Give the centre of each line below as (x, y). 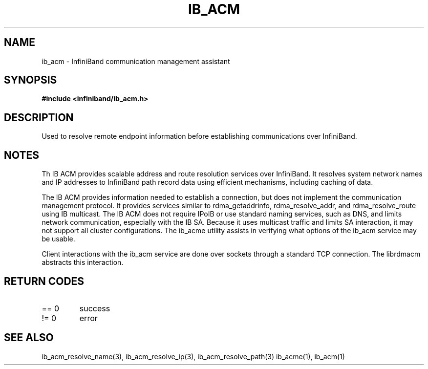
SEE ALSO (29, 338)
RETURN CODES (44, 281)
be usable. (58, 239)
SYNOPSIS (31, 80)
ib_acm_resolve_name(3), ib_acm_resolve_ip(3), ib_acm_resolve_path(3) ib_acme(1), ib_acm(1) (193, 356)
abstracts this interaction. (83, 262)
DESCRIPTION (39, 117)
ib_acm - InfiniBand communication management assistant (136, 61)
